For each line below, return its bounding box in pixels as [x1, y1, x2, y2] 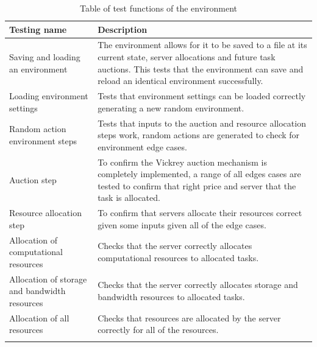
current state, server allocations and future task [98, 51, 276, 63]
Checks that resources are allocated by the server [98, 311, 281, 324]
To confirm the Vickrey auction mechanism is [98, 155, 267, 168]
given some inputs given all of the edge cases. [98, 218, 266, 231]
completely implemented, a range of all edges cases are [98, 167, 301, 180]
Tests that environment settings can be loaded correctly [98, 89, 306, 102]
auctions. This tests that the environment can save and [98, 62, 304, 75]
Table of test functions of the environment [79, 2, 238, 14]
